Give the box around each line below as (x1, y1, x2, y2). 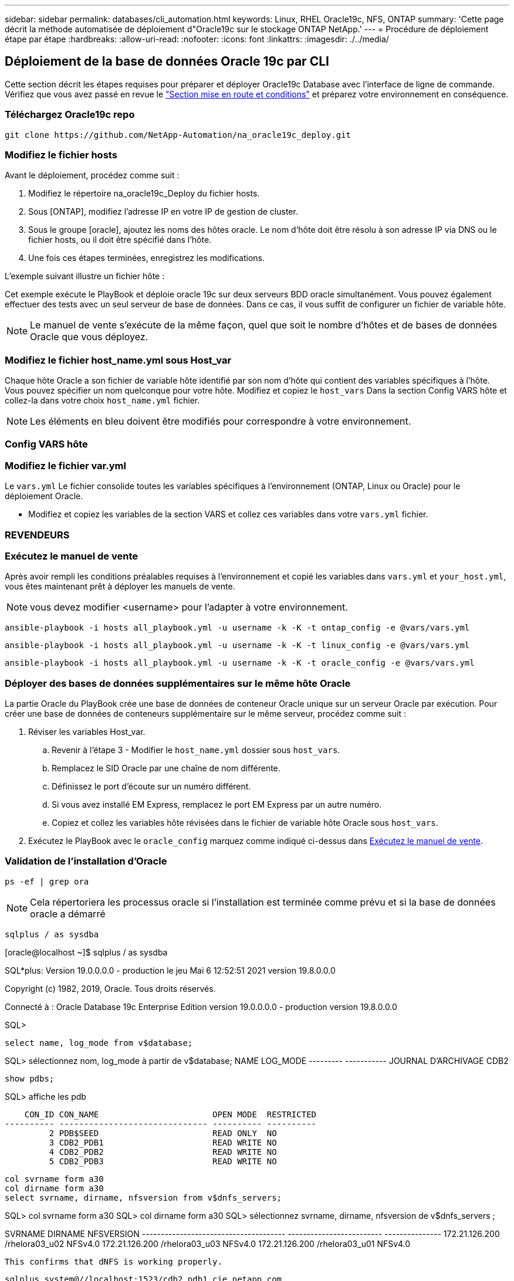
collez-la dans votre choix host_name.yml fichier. (5, 395, 200, 406)
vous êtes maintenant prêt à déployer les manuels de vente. (5, 581, 235, 592)
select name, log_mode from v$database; (5, 1038, 193, 1048)
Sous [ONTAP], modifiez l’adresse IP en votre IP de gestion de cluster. (28, 206, 298, 217)
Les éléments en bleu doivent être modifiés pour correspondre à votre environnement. (30, 415, 411, 428)
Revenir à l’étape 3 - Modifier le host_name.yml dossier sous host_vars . (52, 745, 340, 755)
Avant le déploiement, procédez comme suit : (5, 170, 180, 181)
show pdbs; (5, 1073, 55, 1083)
